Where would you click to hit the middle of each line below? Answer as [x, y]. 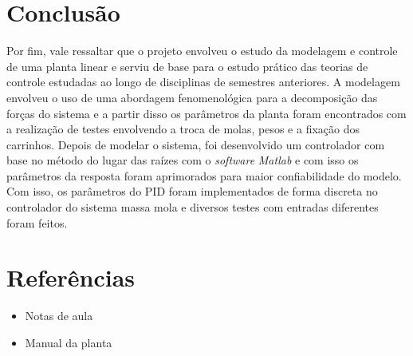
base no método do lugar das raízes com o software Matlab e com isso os [183, 160]
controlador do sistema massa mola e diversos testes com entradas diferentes [193, 207]
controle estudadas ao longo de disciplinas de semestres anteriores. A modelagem [203, 82]
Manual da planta [69, 342]
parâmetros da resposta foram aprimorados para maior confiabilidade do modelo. [204, 175]
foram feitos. [37, 222]
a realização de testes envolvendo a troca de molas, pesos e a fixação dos [183, 129]
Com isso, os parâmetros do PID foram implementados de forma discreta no [192, 191]
